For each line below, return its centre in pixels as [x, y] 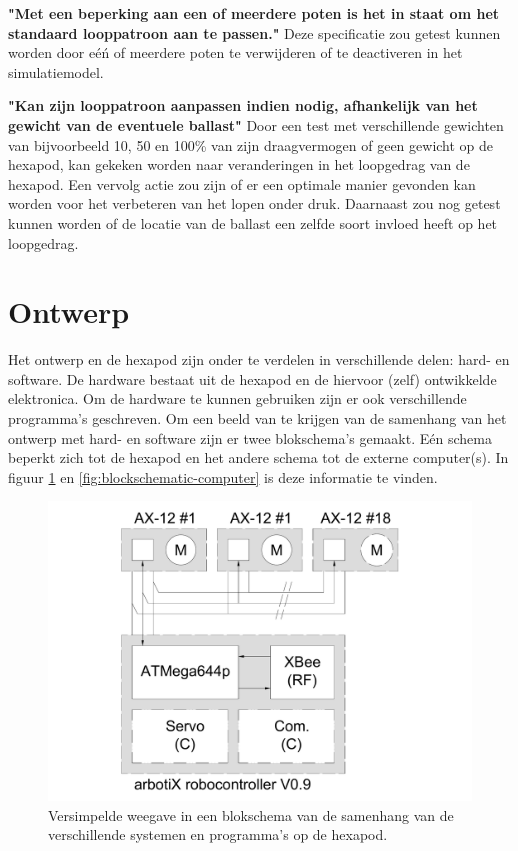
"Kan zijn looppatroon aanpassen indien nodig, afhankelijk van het [243, 105]
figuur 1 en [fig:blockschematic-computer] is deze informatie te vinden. [223, 476]
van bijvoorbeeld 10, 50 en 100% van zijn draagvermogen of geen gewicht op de [251, 144]
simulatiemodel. [56, 71]
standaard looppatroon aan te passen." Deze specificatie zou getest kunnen [254, 32]
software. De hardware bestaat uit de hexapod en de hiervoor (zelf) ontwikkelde [252, 378]
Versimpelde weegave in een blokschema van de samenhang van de [251, 814]
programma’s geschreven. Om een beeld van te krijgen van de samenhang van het [257, 418]
